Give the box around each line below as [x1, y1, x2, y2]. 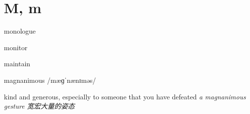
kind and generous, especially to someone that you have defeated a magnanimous [4, 91, 246, 101]
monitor [4, 42, 28, 52]
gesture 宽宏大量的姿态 [4, 101, 75, 111]
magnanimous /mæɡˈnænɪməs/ [4, 75, 96, 85]
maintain [4, 58, 31, 69]
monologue [4, 26, 36, 36]
